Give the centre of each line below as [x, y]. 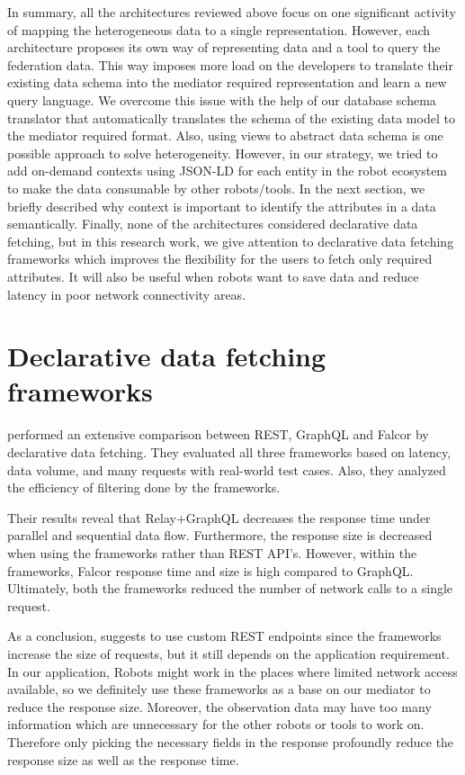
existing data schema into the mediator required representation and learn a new [227, 82]
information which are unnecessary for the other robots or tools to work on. [216, 724]
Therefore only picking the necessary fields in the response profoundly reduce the [231, 741]
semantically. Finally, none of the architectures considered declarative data [213, 224]
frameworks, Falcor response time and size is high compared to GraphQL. [210, 570]
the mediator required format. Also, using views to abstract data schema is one [225, 135]
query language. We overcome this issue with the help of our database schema [222, 99]
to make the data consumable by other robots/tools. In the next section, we [216, 188]
